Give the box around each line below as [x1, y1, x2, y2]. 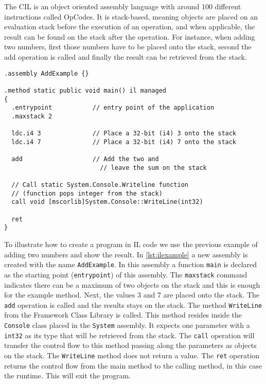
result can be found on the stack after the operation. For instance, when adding [4, 31, 255, 42]
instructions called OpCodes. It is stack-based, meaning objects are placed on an [4, 11, 258, 22]
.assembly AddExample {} [4, 69, 89, 77]
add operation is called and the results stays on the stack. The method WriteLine [4, 299, 262, 310]
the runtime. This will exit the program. [4, 370, 131, 381]
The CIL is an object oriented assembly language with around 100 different [4, 1, 241, 11]
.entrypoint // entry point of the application [11, 104, 215, 112]
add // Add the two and [11, 155, 159, 163]
